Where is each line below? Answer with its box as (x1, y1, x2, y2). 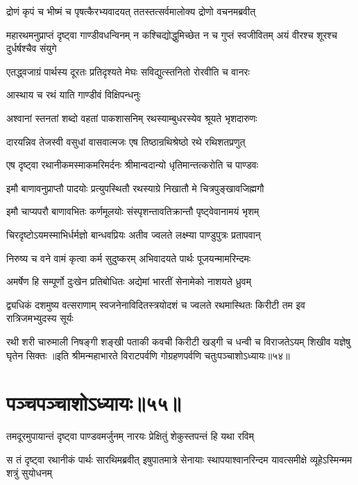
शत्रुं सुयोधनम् (6, 466, 52, 480)
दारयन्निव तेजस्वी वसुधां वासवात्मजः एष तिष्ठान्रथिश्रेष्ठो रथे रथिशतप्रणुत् (6, 134, 246, 148)
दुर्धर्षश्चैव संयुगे (6, 41, 57, 56)
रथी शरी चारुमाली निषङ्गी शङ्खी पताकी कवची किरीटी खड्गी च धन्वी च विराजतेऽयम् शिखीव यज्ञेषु (6, 334, 350, 348)
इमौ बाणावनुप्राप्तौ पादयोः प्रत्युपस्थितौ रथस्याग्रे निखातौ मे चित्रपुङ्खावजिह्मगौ (6, 180, 264, 195)
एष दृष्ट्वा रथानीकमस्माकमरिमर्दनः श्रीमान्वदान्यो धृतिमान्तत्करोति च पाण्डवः (6, 158, 259, 172)
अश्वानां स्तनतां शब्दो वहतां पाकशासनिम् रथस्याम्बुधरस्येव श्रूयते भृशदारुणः (6, 110, 257, 125)
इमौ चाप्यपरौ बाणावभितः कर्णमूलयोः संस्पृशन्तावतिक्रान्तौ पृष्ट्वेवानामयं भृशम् (6, 204, 259, 219)
